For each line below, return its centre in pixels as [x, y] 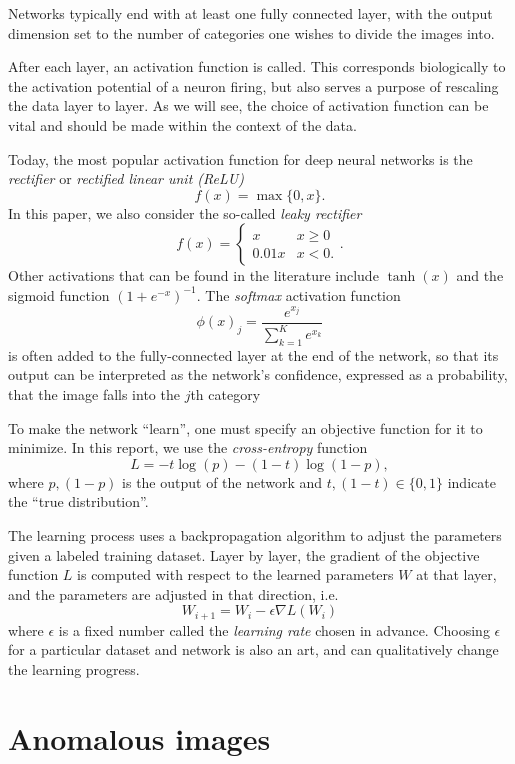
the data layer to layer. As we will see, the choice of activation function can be [248, 105]
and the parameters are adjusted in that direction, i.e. [173, 593]
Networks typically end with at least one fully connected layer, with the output [250, 13]
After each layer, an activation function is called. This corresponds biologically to [257, 66]
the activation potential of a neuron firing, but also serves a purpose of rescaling [253, 85]
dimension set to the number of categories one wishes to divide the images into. [251, 32]
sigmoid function [59, 294]
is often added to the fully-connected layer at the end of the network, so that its [253, 354]
